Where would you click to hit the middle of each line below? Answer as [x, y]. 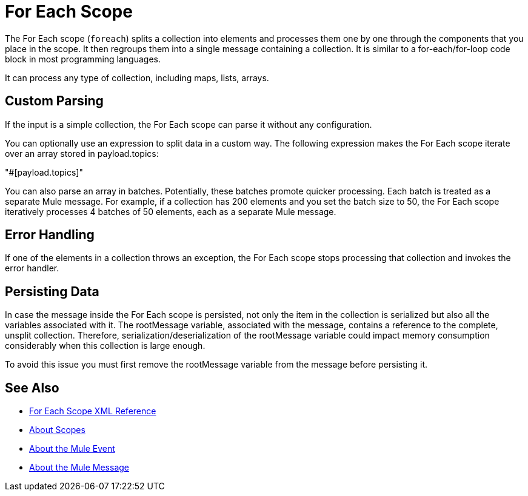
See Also [32, 388]
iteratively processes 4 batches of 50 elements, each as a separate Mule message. [171, 211]
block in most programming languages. [83, 59]
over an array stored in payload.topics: [82, 153]
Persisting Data [52, 291]
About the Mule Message [79, 468]
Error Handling [50, 235]
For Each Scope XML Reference [93, 411]
